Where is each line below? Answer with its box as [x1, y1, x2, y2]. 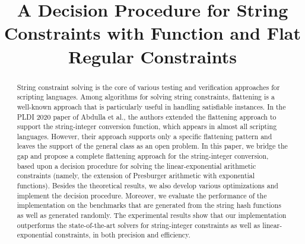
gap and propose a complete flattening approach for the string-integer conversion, [17, 151, 269, 161]
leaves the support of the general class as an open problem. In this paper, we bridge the [17, 141, 288, 151]
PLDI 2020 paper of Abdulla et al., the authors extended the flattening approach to [17, 111, 277, 121]
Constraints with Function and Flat [4, 21, 301, 45]
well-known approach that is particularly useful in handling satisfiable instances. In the [17, 101, 286, 111]
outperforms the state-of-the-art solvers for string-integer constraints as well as [17, 220, 260, 230]
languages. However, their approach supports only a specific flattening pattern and [17, 131, 272, 141]
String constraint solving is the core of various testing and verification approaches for [17, 82, 280, 92]
